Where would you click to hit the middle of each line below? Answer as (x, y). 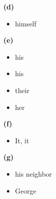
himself (26, 23)
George (26, 190)
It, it (22, 140)
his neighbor (33, 173)
